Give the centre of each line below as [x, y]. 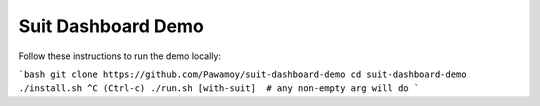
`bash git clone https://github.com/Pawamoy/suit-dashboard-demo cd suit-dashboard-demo [242, 74]
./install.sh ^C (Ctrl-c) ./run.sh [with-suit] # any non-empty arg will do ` [219, 88]
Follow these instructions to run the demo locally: [120, 56]
